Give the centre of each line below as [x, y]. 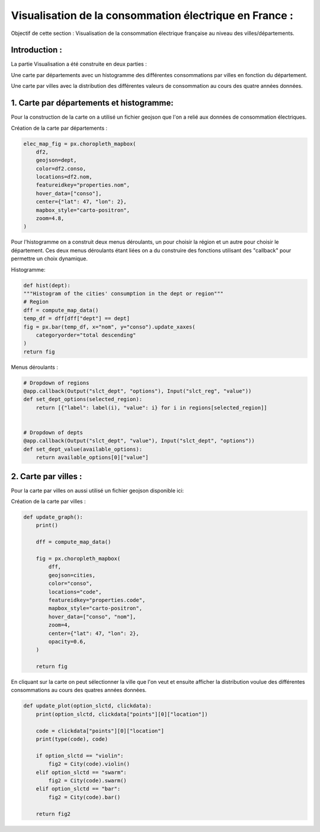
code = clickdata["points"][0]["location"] [100, 731]
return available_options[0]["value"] [92, 458]
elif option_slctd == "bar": [78, 789]
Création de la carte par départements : [59, 128]
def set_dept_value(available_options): [83, 449]
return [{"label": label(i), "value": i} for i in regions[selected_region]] [152, 407]
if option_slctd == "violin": [80, 756]
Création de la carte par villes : [48, 502]
